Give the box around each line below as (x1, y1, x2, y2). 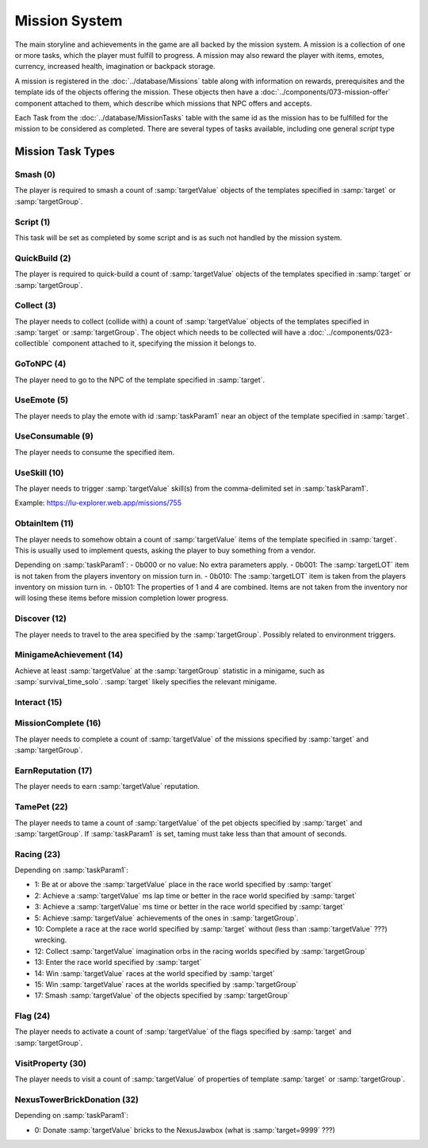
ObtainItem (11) (14, 518, 75, 529)
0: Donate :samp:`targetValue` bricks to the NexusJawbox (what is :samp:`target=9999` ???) (34, 1125, 336, 1135)
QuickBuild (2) (14, 252, 71, 263)
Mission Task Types (14, 145, 115, 159)
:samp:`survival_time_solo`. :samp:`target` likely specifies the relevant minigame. (14, 677, 277, 687)
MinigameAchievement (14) (14, 649, 124, 660)
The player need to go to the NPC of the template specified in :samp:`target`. (14, 375, 266, 385)
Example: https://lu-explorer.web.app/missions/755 (14, 498, 182, 507)
